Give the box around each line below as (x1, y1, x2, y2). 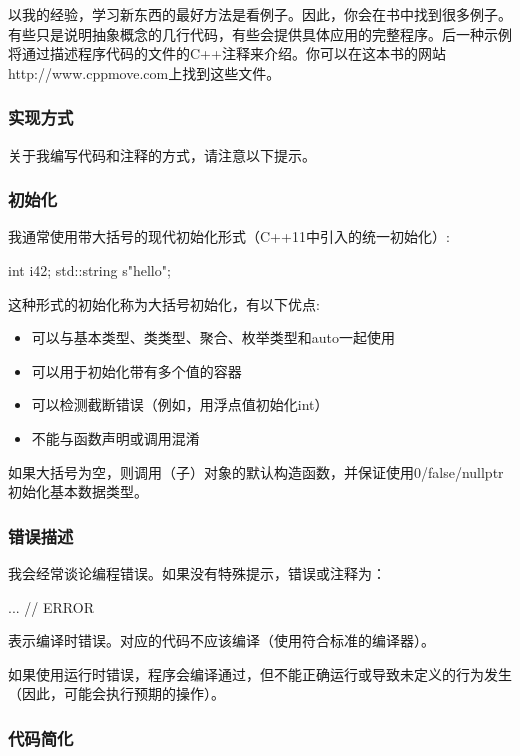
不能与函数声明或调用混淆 (31, 427, 200, 448)
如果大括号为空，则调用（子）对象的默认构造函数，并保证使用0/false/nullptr (8, 461, 504, 482)
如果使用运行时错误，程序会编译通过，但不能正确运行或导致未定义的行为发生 (8, 663, 512, 684)
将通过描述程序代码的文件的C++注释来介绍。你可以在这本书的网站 (8, 43, 446, 64)
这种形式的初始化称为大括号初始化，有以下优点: (8, 293, 320, 314)
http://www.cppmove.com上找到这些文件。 (8, 62, 281, 83)
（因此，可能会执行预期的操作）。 (8, 683, 225, 704)
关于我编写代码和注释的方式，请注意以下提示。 (8, 144, 316, 165)
